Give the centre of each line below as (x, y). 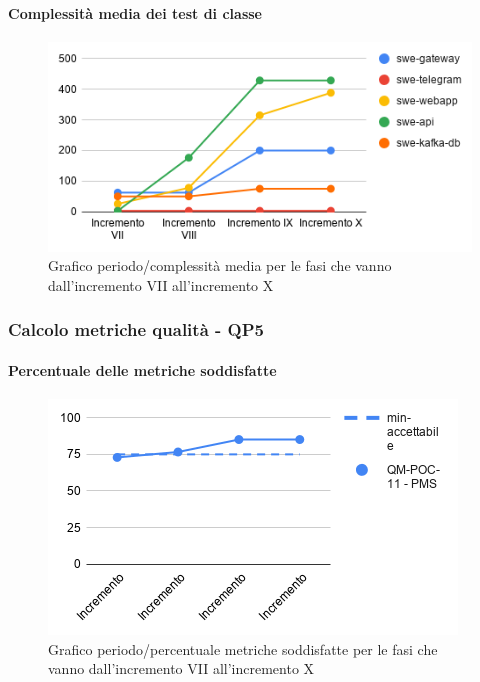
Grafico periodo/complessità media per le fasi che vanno (220, 265)
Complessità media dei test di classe (135, 12)
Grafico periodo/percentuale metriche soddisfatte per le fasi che (243, 648)
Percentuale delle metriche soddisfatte (142, 369)
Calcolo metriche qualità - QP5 (136, 329)
